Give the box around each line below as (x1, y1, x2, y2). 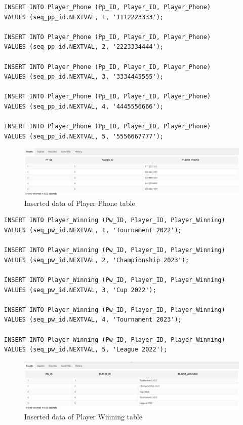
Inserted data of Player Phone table (24, 197, 135, 208)
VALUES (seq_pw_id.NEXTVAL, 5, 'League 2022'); (4, 346, 168, 353)
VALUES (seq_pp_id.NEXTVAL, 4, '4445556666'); (4, 102, 164, 110)
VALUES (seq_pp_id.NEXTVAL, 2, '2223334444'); (4, 43, 164, 51)
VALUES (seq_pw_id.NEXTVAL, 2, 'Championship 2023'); (4, 256, 189, 264)
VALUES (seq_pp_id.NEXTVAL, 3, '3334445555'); (4, 73, 164, 81)
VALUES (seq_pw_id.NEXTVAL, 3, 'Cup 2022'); (4, 286, 156, 294)
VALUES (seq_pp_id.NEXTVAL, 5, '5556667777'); (4, 132, 164, 140)
